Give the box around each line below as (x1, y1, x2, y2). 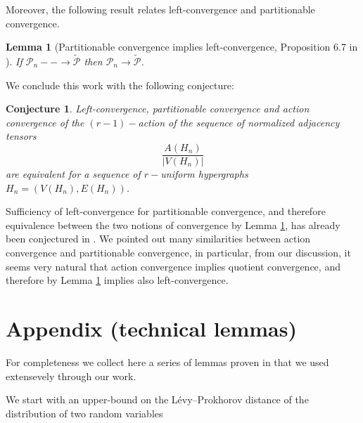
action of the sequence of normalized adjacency (138, 115, 340, 129)
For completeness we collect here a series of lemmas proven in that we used (6, 354, 329, 369)
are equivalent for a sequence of (6, 167, 141, 181)
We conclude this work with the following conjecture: (6, 77, 234, 92)
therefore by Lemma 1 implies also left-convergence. (6, 273, 229, 287)
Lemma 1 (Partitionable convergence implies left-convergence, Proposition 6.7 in (6, 39, 358, 54)
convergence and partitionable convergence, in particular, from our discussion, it (6, 245, 351, 259)
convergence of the (6, 115, 84, 129)
